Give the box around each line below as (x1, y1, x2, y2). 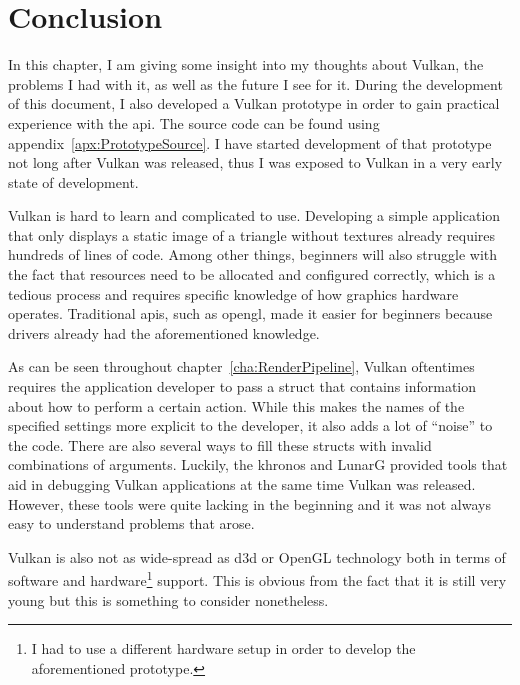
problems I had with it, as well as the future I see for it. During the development (8, 73, 503, 94)
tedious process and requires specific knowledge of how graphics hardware (8, 283, 459, 304)
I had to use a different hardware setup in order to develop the (31, 638, 416, 659)
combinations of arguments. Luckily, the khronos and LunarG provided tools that (8, 454, 508, 475)
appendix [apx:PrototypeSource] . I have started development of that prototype (8, 132, 492, 153)
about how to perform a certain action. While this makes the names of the (8, 395, 465, 416)
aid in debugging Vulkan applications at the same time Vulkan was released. (8, 474, 476, 494)
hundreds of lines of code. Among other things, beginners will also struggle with (8, 244, 498, 265)
